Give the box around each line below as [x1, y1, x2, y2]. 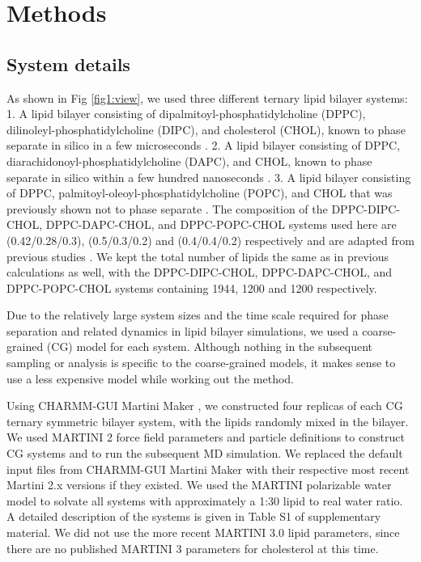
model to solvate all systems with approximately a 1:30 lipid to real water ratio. [6, 492, 403, 509]
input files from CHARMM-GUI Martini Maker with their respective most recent [6, 460, 410, 477]
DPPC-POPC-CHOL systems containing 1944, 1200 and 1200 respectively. [6, 279, 377, 296]
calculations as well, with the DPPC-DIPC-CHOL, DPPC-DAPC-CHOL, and [6, 264, 393, 281]
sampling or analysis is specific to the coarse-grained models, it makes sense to [6, 354, 396, 371]
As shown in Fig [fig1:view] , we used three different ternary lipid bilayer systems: [6, 89, 408, 106]
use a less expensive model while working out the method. [6, 370, 294, 387]
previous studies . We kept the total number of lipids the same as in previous [6, 247, 389, 264]
